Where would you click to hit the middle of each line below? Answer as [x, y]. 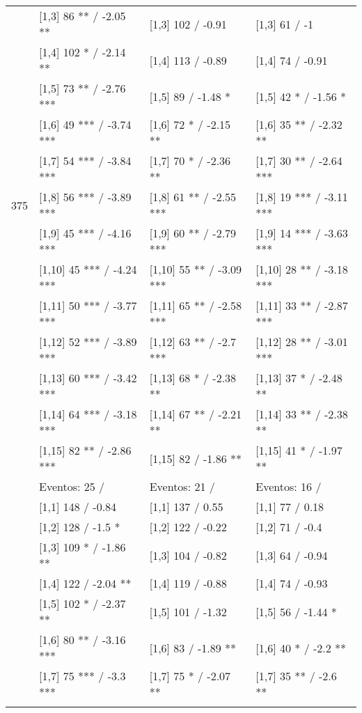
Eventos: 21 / [182, 486]
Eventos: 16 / [289, 486]
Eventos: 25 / [72, 486]
